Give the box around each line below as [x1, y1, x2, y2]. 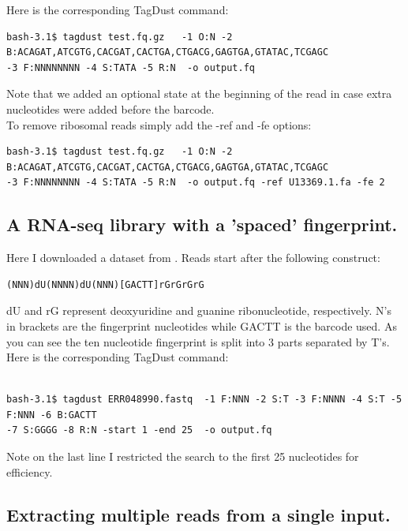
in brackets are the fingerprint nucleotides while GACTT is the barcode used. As [6, 317, 397, 334]
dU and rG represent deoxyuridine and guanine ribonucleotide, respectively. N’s [6, 302, 391, 319]
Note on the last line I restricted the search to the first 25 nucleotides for [6, 448, 359, 465]
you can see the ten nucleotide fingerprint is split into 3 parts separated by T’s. [6, 333, 390, 350]
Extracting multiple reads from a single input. [6, 502, 391, 526]
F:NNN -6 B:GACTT [6, 409, 97, 421]
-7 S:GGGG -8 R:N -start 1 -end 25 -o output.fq [6, 424, 272, 436]
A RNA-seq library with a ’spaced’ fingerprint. [6, 212, 398, 237]
